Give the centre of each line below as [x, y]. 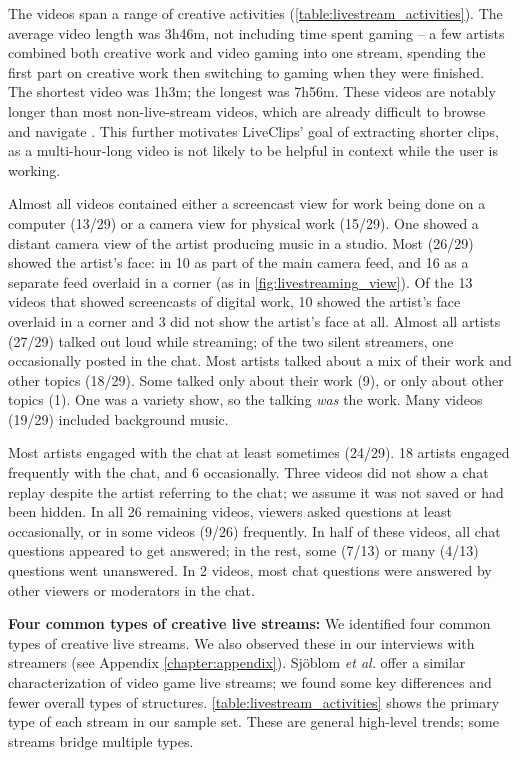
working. [34, 169]
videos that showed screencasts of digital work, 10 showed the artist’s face [234, 301]
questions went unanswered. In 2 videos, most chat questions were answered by [250, 570]
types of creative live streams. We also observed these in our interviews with [241, 642]
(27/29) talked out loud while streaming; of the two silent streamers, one [231, 340]
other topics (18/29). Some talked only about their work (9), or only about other [256, 379]
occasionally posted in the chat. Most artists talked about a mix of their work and [260, 360]
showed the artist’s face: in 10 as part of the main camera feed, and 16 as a [238, 262]
